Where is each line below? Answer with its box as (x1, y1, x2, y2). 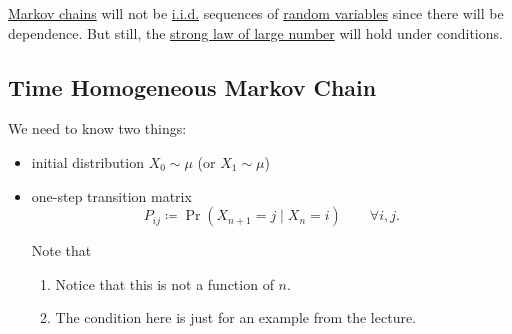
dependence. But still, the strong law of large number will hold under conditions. (8, 22, 503, 43)
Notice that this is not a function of (55, 273, 274, 294)
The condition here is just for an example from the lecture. (55, 307, 417, 328)
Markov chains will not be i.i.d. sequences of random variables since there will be (8, 3, 504, 23)
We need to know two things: (8, 118, 187, 139)
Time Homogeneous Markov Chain (8, 71, 377, 102)
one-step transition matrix (31, 185, 192, 206)
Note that (31, 240, 92, 261)
